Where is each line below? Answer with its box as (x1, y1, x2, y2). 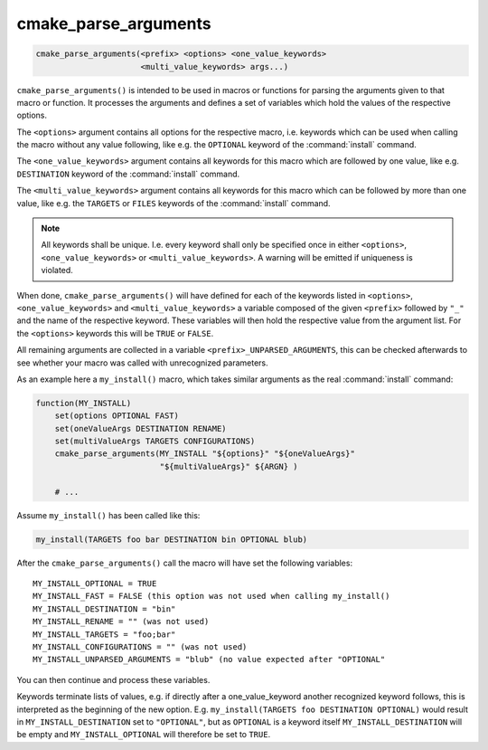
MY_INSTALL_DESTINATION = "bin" (33, 603, 176, 614)
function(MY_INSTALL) (35, 398, 132, 408)
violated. (41, 265, 74, 276)
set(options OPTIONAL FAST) (54, 411, 180, 421)
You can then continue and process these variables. (16, 674, 211, 685)
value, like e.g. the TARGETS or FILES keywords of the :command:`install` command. (16, 197, 331, 208)
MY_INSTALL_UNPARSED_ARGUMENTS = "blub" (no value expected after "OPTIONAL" (33, 654, 386, 665)
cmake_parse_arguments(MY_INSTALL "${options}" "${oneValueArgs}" (54, 449, 356, 459)
